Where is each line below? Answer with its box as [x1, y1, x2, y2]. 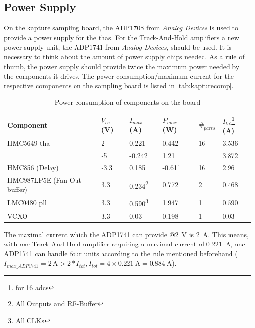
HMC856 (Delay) [7, 162, 59, 172]
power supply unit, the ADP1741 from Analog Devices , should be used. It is [4, 42, 232, 52]
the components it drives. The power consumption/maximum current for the [4, 71, 234, 81]
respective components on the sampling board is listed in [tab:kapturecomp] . [4, 80, 234, 90]
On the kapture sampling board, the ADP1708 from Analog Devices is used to [4, 23, 238, 33]
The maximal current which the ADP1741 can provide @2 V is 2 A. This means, [4, 229, 249, 239]
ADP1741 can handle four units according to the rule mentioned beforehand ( [4, 248, 238, 258]
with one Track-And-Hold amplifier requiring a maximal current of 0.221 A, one [4, 239, 245, 249]
